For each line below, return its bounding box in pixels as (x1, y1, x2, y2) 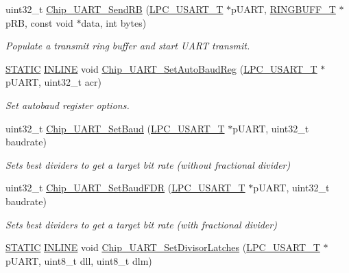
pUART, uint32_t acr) (5, 75, 101, 89)
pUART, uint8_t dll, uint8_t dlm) (5, 253, 152, 268)
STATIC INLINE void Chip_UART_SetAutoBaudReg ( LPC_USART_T (5, 61, 317, 75)
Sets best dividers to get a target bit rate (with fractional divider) (5, 217, 277, 231)
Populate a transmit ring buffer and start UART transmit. (5, 38, 250, 53)
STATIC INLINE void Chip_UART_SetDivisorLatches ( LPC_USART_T (5, 240, 320, 254)
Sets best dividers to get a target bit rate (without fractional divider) (5, 157, 291, 171)
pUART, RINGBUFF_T (231, 2, 336, 16)
